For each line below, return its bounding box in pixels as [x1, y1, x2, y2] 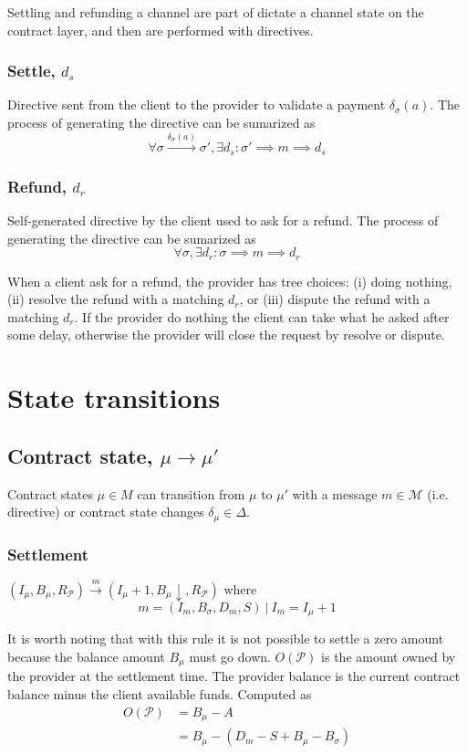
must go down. [189, 646, 271, 665]
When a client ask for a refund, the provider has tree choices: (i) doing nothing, [7, 271, 452, 290]
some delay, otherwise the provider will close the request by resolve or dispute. [7, 325, 445, 344]
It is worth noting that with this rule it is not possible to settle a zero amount [7, 629, 444, 648]
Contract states [7, 484, 93, 503]
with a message [292, 484, 378, 503]
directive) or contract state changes [7, 502, 204, 521]
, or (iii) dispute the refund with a [239, 289, 431, 309]
